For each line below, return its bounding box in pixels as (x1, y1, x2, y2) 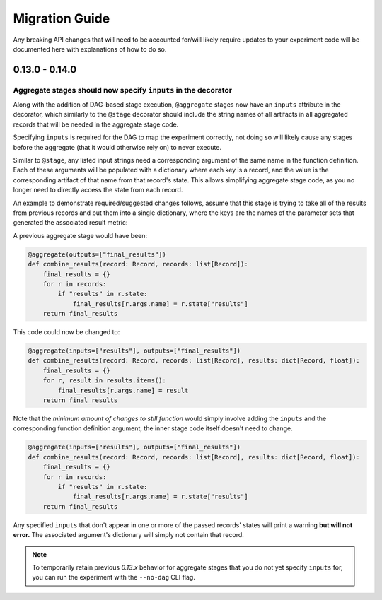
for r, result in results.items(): (42, 377, 166, 384)
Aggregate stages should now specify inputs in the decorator (13, 85, 233, 95)
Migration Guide (13, 11, 110, 26)
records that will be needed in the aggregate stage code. (13, 120, 179, 129)
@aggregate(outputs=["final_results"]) (28, 250, 166, 258)
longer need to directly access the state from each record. (13, 186, 183, 194)
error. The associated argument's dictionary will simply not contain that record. (13, 531, 244, 539)
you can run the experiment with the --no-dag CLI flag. (32, 573, 196, 582)
